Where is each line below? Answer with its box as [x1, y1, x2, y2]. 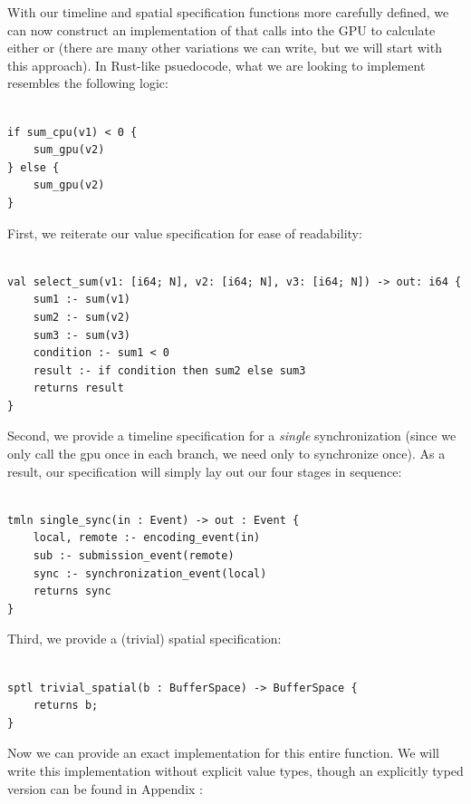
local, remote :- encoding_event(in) [33, 531, 261, 545]
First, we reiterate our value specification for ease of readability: [7, 223, 362, 242]
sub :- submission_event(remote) [33, 549, 235, 563]
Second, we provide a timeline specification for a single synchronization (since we [7, 426, 457, 445]
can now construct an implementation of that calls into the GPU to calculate [7, 20, 436, 39]
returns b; [33, 699, 99, 712]
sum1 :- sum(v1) [33, 293, 131, 306]
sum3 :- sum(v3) [33, 328, 131, 342]
